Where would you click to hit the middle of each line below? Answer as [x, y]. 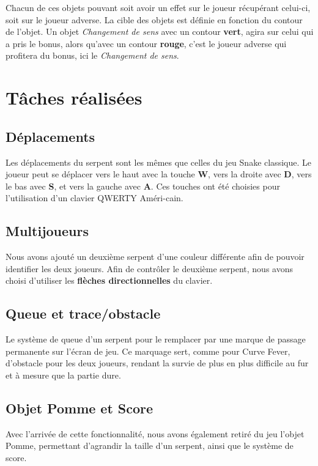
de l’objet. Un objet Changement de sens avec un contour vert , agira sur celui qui [160, 31]
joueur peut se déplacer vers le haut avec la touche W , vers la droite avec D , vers [159, 174]
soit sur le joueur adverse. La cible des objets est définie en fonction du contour [154, 19]
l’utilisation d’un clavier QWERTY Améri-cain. [94, 198]
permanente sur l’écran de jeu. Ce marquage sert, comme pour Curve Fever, [148, 351]
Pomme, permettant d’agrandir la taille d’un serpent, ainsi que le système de [150, 446]
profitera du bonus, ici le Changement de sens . [92, 55]
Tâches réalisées [74, 98]
